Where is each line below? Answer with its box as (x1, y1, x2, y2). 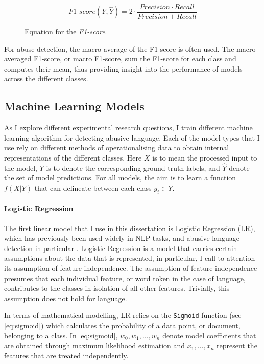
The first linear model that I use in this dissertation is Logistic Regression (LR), (4, 222, 255, 233)
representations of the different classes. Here (4, 152, 142, 163)
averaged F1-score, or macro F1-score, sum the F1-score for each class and (4, 53, 236, 64)
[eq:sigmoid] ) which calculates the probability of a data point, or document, (4, 320, 241, 331)
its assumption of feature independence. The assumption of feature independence (4, 262, 257, 273)
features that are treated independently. (4, 350, 129, 360)
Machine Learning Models (4, 98, 145, 114)
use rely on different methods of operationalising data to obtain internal (4, 142, 229, 153)
